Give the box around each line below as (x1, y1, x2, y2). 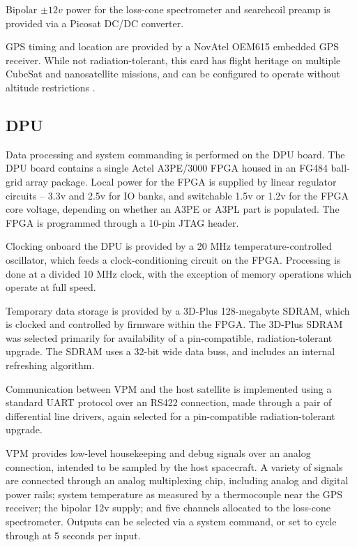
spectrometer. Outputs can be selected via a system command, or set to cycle (6, 514, 337, 529)
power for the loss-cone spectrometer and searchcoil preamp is (66, 2, 331, 16)
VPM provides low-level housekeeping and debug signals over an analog (6, 446, 311, 460)
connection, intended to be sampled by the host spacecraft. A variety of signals (6, 459, 343, 474)
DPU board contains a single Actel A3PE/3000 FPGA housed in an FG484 (6, 160, 328, 175)
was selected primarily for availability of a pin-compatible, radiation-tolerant (6, 330, 333, 345)
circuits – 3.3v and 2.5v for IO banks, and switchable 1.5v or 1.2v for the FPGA (6, 188, 349, 202)
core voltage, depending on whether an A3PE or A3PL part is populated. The (6, 202, 340, 216)
